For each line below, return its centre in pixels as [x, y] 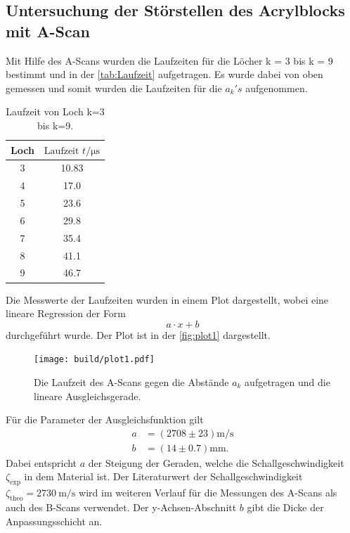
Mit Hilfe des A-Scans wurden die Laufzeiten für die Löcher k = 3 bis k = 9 [169, 60]
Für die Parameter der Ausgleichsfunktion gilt [105, 419]
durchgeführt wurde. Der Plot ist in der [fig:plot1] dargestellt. [138, 334]
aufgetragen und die [287, 382]
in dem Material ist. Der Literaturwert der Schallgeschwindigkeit [163, 476]
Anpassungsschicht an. [54, 521]
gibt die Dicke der [285, 507]
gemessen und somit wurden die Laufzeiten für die [114, 88]
